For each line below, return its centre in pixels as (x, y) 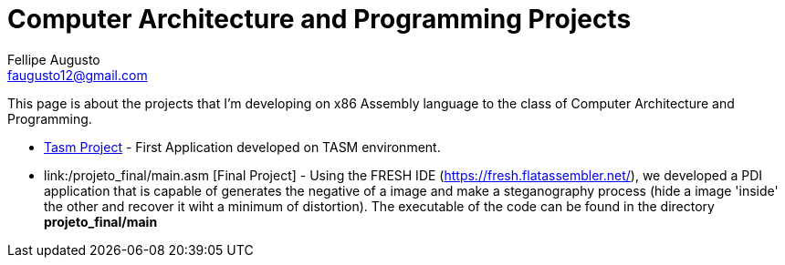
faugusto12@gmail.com (78, 75)
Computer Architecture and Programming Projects (319, 19)
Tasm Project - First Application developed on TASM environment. (242, 147)
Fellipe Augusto (54, 59)
